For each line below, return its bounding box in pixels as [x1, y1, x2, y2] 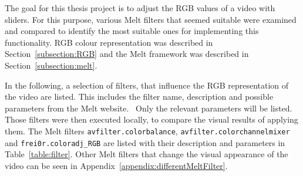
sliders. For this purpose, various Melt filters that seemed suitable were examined [5, 13, 297, 25]
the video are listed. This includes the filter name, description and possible [5, 90, 274, 103]
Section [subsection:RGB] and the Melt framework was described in [5, 48, 249, 60]
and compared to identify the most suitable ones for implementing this [5, 25, 259, 37]
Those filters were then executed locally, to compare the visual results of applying [5, 113, 298, 126]
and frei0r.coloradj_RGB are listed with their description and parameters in [5, 136, 285, 148]
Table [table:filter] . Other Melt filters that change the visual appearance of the [5, 148, 288, 160]
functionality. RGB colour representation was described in [5, 36, 213, 48]
